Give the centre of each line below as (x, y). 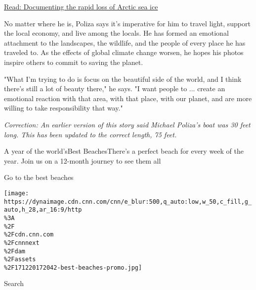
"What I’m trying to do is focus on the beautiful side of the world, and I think (123, 79)
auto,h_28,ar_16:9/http (43, 210)
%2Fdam (15, 251)
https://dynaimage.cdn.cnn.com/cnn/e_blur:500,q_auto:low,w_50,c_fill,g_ (128, 202)
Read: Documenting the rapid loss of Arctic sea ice (81, 6)
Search (14, 283)
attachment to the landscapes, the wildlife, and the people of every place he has (125, 42)
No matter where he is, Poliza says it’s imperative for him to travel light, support (127, 23)
